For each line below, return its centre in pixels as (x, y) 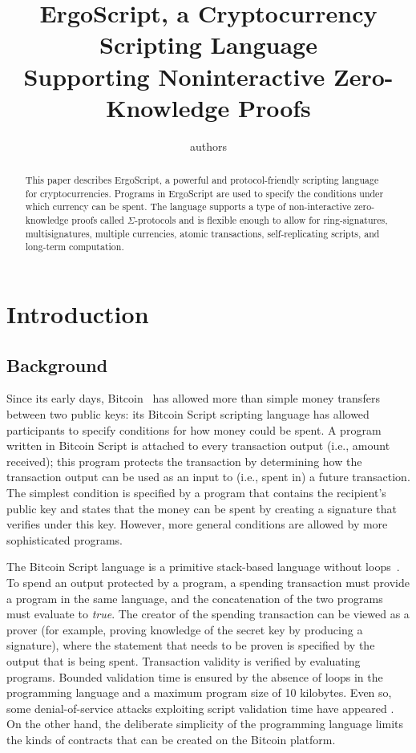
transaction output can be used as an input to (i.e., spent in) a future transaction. (208, 477)
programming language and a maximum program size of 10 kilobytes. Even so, (199, 692)
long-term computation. (75, 247)
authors (208, 146)
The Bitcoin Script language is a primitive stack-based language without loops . (203, 567)
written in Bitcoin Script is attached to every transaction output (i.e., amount (198, 445)
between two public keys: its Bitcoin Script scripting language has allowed (188, 414)
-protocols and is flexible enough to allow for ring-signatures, (261, 220)
